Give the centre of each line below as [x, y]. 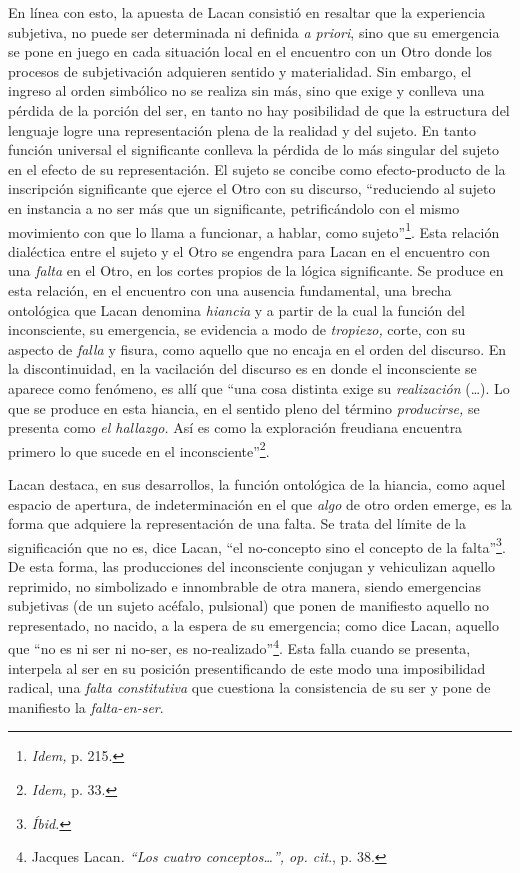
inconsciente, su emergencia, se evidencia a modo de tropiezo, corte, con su [237, 329]
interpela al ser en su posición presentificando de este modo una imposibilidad [247, 667]
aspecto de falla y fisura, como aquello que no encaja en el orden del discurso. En [257, 348]
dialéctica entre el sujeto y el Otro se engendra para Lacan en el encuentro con [249, 250]
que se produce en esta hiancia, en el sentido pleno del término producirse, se [244, 407]
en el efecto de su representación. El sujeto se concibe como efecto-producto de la [257, 168]
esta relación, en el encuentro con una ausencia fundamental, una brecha [230, 289]
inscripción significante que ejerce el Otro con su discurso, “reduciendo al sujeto [252, 188]
